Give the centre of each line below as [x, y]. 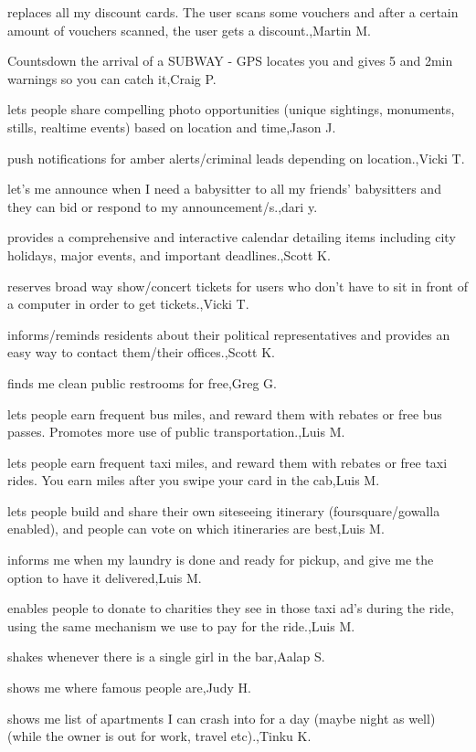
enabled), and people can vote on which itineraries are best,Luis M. [196, 529]
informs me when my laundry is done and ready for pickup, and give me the [221, 560]
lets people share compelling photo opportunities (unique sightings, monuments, [231, 109]
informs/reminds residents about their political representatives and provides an [229, 334]
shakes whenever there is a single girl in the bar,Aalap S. [166, 657]
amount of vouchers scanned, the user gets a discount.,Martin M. [189, 30]
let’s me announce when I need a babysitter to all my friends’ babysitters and [224, 189]
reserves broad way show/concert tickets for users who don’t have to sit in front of [238, 286]
